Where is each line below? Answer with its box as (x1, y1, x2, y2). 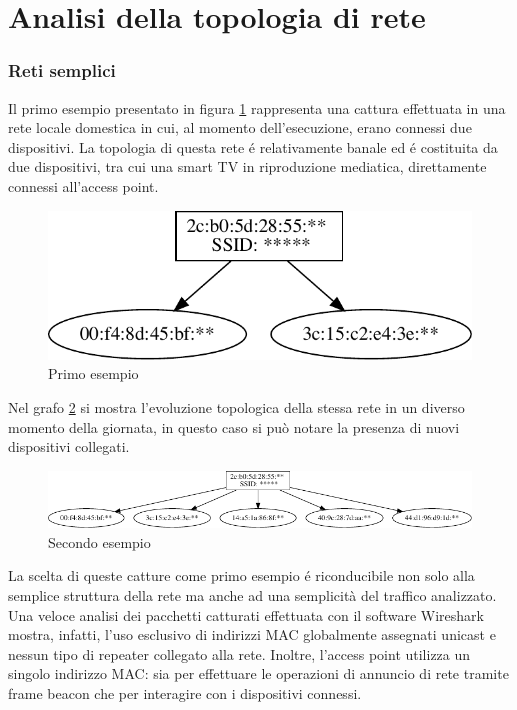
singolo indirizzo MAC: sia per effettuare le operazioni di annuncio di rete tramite (8, 663, 509, 684)
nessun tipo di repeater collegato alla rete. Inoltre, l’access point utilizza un (8, 643, 471, 664)
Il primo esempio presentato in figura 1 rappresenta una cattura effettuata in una (8, 97, 506, 118)
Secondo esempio (48, 531, 151, 552)
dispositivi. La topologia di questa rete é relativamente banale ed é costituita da (8, 136, 498, 157)
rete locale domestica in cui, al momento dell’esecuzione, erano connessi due (8, 117, 472, 138)
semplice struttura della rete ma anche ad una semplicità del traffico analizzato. (8, 585, 497, 606)
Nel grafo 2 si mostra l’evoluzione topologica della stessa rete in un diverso (8, 396, 465, 417)
